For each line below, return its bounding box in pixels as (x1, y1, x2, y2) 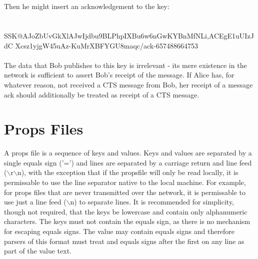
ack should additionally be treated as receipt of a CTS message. (4, 89, 199, 99)
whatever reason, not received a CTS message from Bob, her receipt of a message (4, 79, 253, 89)
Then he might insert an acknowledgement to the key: (4, 1, 169, 11)
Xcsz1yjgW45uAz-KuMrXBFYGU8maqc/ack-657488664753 (15, 40, 198, 50)
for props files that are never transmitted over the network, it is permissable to (4, 186, 245, 197)
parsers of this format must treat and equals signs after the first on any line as (4, 235, 244, 246)
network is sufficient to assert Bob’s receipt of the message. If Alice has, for (4, 69, 234, 80)
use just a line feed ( (4, 196, 66, 207)
